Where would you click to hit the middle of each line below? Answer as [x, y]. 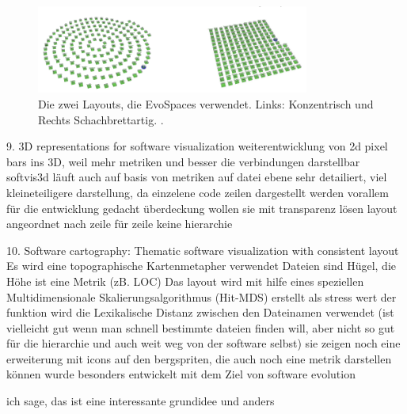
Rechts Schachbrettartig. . [101, 119]
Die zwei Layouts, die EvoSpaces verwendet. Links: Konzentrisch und [206, 103]
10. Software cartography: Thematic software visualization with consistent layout [203, 250]
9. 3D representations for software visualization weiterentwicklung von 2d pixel [197, 146]
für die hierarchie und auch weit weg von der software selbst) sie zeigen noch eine [203, 343]
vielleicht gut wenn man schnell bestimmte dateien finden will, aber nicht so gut [201, 327]
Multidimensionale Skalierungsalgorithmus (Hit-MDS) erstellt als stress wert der [202, 296]
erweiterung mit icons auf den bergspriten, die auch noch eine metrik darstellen [199, 358]
